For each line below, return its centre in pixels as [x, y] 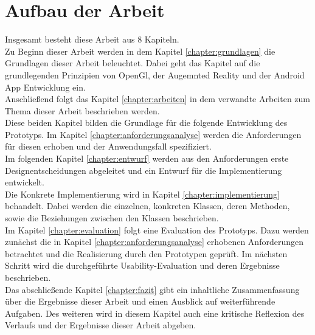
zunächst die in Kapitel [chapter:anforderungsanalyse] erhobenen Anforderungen [154, 242]
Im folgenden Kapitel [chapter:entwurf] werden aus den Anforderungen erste [147, 158]
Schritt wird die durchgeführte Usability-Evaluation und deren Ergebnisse [142, 265]
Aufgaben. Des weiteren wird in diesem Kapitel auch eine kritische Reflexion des [155, 313]
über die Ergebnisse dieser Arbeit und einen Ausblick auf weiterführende [140, 301]
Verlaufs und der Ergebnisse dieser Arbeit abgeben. [101, 325]
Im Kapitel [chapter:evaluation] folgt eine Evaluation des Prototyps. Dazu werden [157, 230]
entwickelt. [25, 182]
